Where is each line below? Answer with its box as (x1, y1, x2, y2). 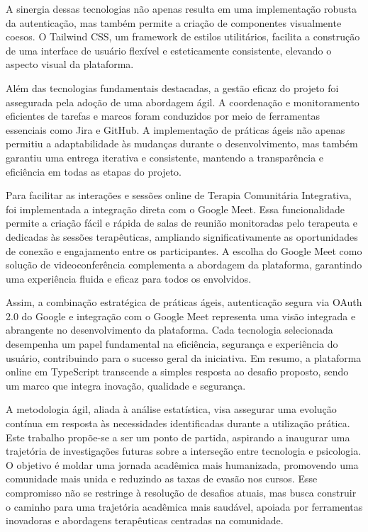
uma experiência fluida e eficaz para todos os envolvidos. (6, 271, 252, 285)
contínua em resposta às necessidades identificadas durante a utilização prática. (6, 416, 350, 431)
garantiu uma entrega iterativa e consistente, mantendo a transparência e (6, 149, 324, 164)
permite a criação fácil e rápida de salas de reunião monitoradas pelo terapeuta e (6, 215, 357, 230)
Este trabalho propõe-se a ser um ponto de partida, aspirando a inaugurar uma (6, 429, 350, 444)
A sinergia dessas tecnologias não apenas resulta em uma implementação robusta (6, 1, 357, 16)
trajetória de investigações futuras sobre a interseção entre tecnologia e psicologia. (6, 443, 362, 458)
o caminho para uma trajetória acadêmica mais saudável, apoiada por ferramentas (6, 499, 363, 514)
